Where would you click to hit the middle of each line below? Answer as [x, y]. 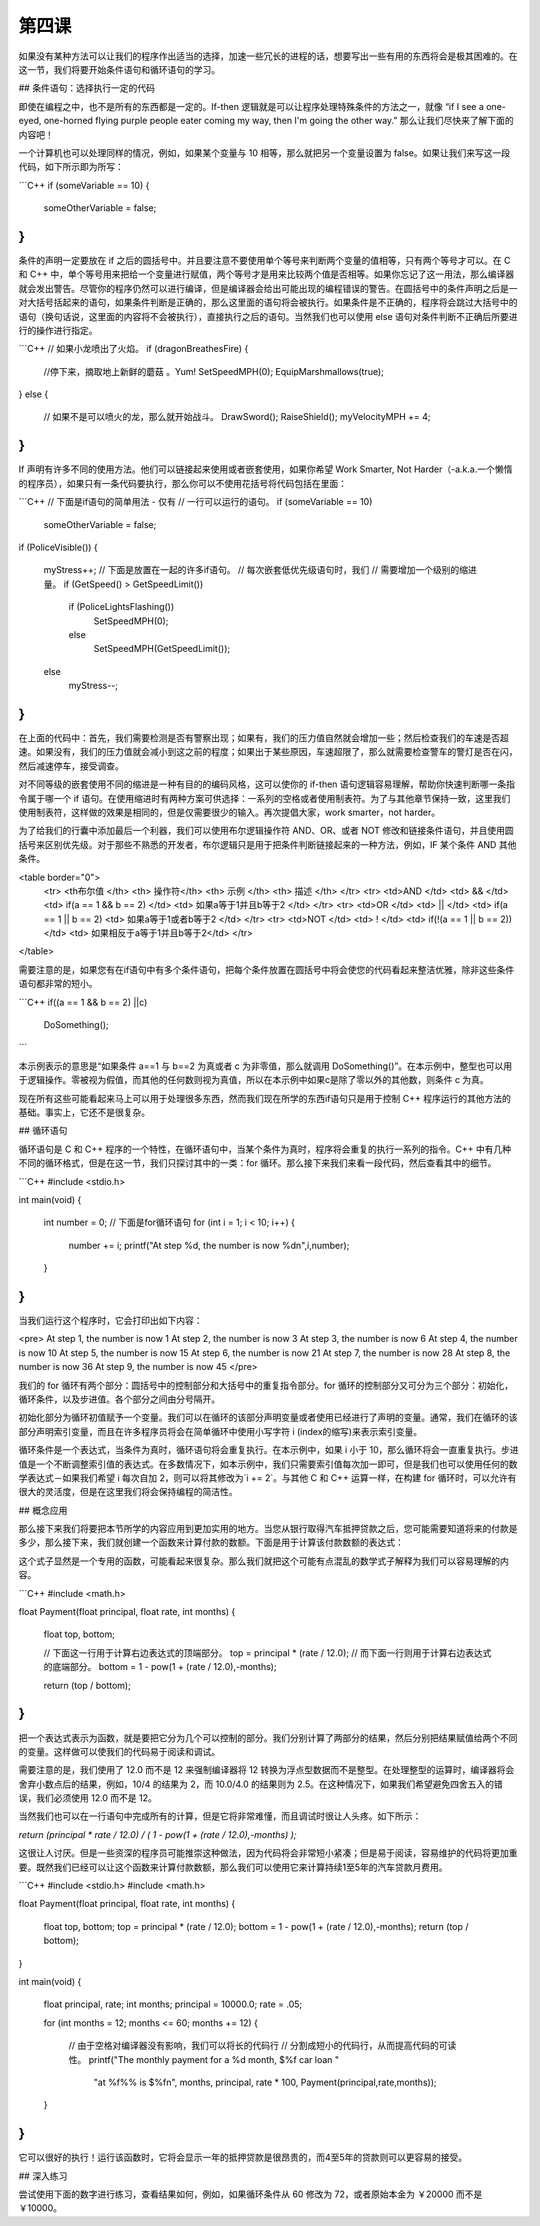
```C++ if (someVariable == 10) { [84, 185]
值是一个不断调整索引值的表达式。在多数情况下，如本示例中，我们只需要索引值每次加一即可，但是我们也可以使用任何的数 [268, 1464]
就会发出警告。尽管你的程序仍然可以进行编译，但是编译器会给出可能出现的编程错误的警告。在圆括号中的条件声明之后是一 [268, 288]
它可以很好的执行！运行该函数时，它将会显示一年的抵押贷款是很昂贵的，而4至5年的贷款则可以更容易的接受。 [243, 2157]
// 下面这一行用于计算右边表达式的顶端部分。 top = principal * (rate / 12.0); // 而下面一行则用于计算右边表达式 [267, 1652]
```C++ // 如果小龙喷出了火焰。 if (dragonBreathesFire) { [133, 349]
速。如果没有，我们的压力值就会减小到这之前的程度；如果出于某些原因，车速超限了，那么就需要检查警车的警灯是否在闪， [268, 752]
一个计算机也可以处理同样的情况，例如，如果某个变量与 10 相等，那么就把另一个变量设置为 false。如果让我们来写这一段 [264, 152]
